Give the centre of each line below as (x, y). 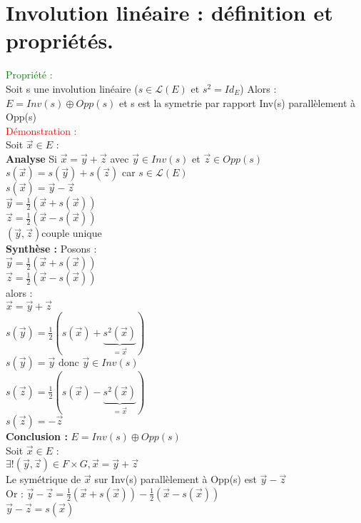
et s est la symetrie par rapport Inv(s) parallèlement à (238, 102)
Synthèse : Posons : (51, 249)
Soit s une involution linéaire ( (72, 88)
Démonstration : (41, 130)
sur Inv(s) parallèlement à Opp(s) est (176, 479)
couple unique (72, 233)
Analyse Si (31, 158)
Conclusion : (37, 436)
